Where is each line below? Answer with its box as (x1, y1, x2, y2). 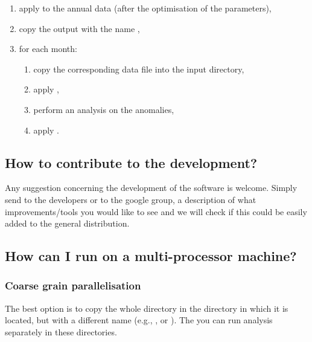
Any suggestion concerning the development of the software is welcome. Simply (5, 181, 298, 194)
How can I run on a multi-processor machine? (5, 247, 297, 265)
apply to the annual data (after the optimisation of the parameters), (19, 2, 272, 14)
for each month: (19, 42, 77, 55)
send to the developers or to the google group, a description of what (5, 193, 256, 205)
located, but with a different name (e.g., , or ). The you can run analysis (5, 314, 273, 326)
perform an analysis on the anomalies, (33, 103, 174, 115)
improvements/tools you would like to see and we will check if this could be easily (5, 205, 307, 218)
